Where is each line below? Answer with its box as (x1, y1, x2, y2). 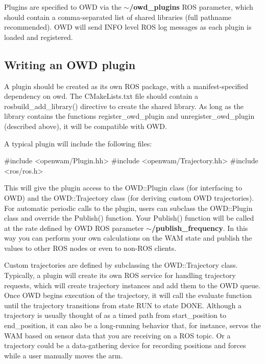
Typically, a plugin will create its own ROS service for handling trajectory (4, 270, 236, 281)
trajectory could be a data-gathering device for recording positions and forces (4, 340, 246, 351)
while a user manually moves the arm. (4, 350, 123, 360)
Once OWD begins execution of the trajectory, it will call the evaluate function (4, 290, 252, 301)
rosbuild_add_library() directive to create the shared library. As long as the (4, 100, 244, 111)
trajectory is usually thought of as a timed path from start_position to (4, 310, 226, 320)
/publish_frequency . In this (152, 222, 248, 233)
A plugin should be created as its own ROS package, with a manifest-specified (4, 80, 249, 91)
